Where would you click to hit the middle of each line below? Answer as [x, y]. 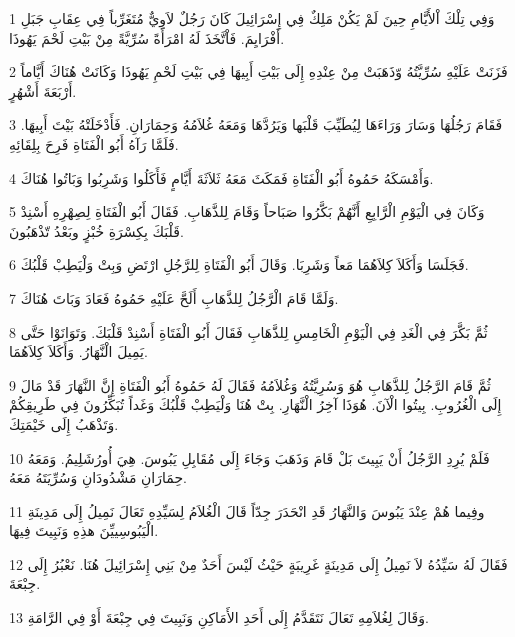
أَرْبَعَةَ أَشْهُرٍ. [43, 90]
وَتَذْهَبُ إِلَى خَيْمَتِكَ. [64, 423]
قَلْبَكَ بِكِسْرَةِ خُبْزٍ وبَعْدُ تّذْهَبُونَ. [96, 230]
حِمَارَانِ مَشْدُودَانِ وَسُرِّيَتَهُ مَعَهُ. [98, 477]
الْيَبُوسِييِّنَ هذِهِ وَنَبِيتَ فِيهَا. [84, 530]
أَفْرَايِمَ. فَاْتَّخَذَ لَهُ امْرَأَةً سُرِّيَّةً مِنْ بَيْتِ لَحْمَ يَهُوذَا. [147, 37]
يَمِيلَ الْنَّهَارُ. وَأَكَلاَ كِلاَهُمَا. [78, 351]
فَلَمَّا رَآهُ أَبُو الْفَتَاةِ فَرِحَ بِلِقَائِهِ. [94, 143]
